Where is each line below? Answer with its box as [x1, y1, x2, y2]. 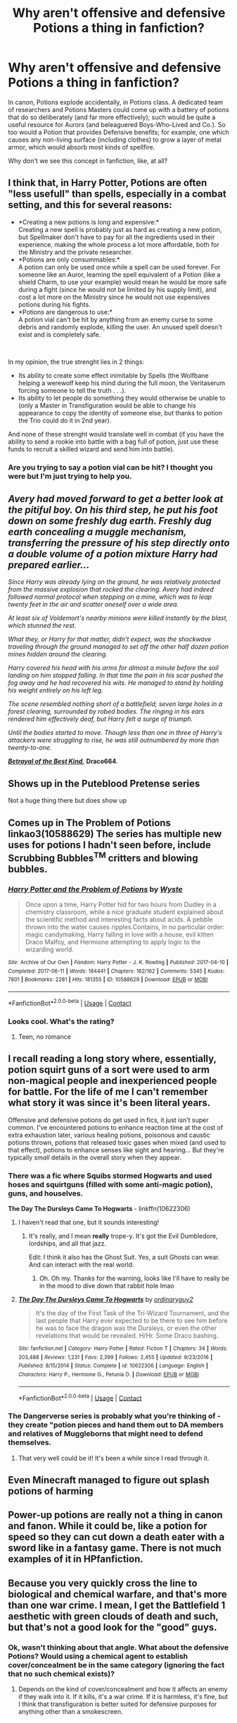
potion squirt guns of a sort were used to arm [8, 1064, 210, 1076]
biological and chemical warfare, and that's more [8, 1588, 227, 1600]
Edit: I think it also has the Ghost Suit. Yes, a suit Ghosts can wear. [28, 1253, 220, 1262]
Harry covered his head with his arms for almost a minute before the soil [8, 664, 219, 672]
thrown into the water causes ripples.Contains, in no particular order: [25, 923, 225, 931]
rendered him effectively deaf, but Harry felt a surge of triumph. [8, 714, 193, 724]
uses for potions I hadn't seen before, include [8, 839, 212, 851]
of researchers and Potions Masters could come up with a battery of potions [8, 105, 229, 114]
